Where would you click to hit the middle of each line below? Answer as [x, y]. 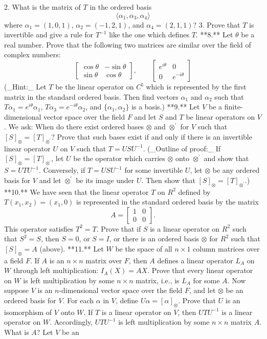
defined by [194, 191]
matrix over [104, 260]
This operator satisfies [39, 228]
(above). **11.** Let [72, 248]
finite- [233, 107]
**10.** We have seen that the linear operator [76, 191]
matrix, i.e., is [158, 280]
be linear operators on [220, 116]
